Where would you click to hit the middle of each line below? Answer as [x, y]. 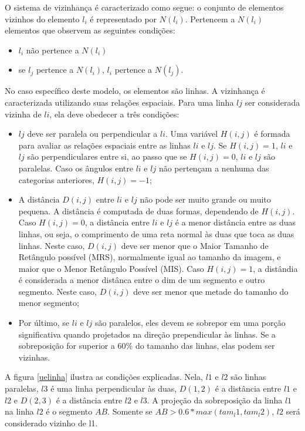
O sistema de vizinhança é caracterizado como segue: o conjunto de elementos [144, 7]
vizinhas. [34, 357]
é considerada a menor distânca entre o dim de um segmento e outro [142, 280]
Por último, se [44, 323]
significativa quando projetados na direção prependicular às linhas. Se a [147, 334]
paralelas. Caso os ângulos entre [76, 168]
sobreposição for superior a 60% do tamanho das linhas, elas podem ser [147, 346]
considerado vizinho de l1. [51, 422]
